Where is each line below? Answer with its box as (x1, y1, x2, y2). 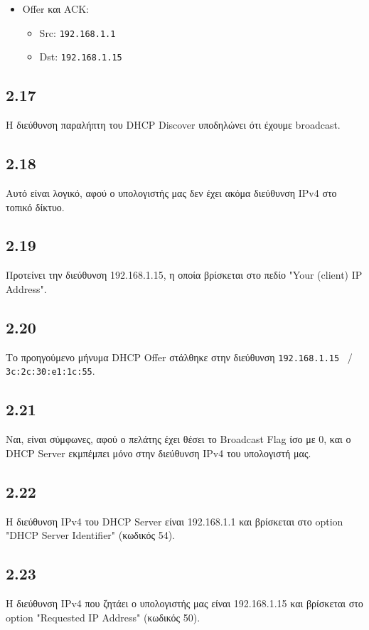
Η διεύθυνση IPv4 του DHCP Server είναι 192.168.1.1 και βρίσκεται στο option (6, 513, 343, 528)
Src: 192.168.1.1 (39, 25, 116, 40)
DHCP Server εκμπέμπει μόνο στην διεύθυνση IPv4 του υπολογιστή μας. (6, 445, 311, 460)
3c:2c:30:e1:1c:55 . (6, 363, 95, 378)
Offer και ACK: (22, 1, 89, 16)
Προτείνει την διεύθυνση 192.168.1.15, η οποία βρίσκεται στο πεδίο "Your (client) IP (6, 267, 363, 282)
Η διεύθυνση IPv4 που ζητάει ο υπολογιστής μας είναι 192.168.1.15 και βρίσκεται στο (6, 595, 363, 610)
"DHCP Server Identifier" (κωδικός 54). (6, 528, 176, 543)
